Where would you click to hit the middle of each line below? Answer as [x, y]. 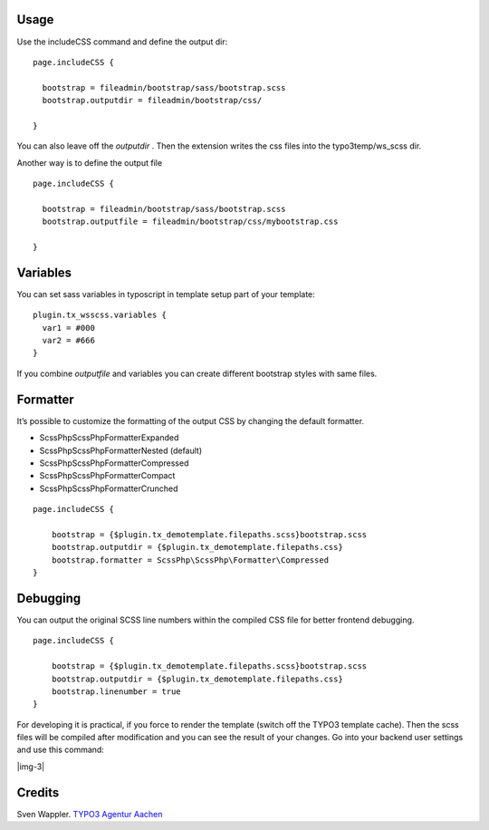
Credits [38, 792]
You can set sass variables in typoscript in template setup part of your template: [166, 294]
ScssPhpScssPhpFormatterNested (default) [121, 450]
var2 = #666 [68, 341]
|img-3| [31, 767]
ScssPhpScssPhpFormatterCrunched [109, 488]
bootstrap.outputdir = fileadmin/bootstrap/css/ [152, 101]
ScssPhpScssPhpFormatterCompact [107, 476]
